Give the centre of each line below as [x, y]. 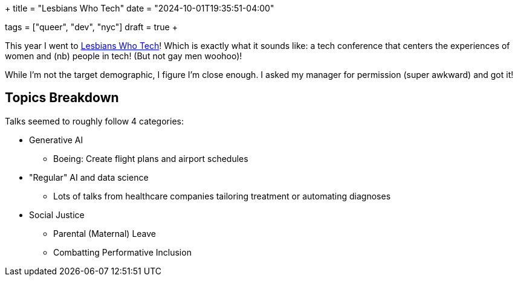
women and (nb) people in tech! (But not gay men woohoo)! [124, 56]
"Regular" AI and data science [89, 177]
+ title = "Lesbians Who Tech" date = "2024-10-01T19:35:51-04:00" [140, 8]
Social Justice [57, 215]
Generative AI [56, 140]
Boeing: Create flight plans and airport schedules [151, 158]
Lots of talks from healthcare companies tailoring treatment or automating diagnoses [222, 196]
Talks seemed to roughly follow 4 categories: [94, 121]
